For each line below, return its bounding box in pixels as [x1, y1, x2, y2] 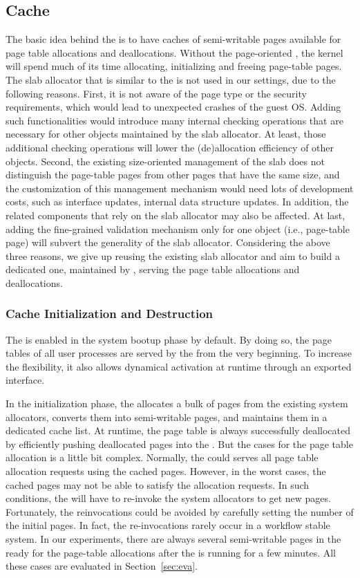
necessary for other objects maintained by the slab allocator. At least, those [6, 127, 326, 141]
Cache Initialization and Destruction [6, 305, 214, 322]
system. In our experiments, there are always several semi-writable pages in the [6, 532, 341, 546]
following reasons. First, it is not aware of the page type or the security [6, 86, 307, 100]
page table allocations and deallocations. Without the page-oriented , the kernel [6, 45, 343, 59]
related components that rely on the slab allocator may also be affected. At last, [6, 207, 345, 222]
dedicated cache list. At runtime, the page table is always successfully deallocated [6, 423, 350, 438]
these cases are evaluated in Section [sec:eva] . [6, 559, 198, 573]
